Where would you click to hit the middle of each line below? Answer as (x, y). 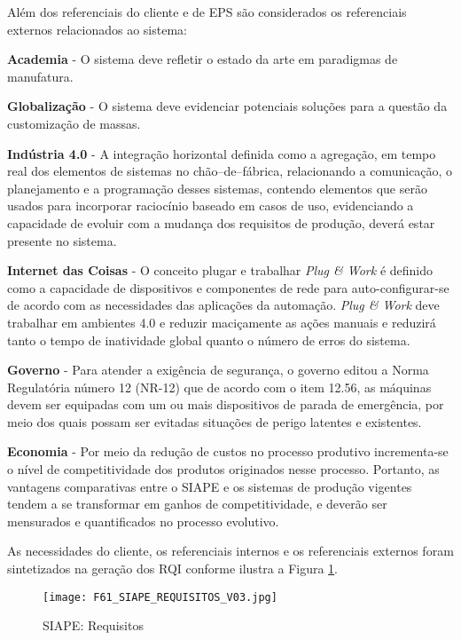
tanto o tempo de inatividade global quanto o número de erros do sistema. (209, 340)
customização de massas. (74, 123)
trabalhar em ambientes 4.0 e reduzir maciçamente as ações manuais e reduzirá (222, 322)
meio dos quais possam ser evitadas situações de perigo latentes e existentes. (215, 421)
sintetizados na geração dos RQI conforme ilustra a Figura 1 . (173, 569)
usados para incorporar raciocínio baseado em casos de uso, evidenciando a (211, 205)
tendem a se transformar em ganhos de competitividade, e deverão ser (197, 504)
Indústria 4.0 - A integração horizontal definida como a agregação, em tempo (222, 153)
